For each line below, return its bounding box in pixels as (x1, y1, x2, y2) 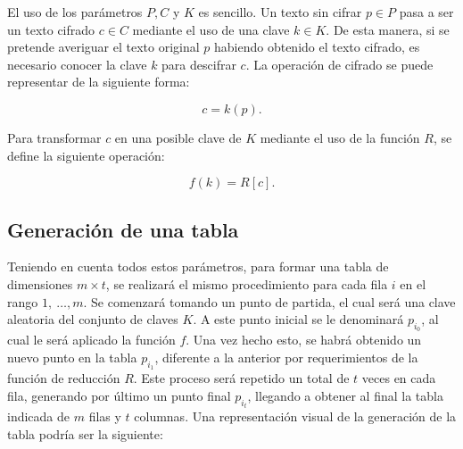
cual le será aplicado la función (7, 330, 176, 349)
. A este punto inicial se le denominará (193, 310, 404, 328)
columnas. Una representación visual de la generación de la (134, 407, 457, 426)
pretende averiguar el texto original (7, 37, 200, 56)
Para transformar (7, 128, 102, 146)
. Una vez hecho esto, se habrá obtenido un (186, 330, 422, 349)
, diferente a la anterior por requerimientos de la (154, 347, 418, 366)
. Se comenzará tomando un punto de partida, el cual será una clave (83, 292, 456, 311)
